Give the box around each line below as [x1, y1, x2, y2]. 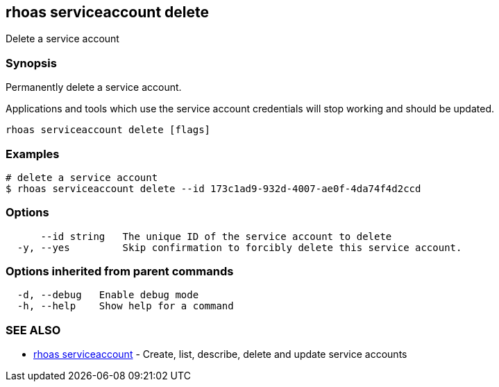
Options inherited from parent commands [6, 264, 234, 279]
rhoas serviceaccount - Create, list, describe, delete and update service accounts [33, 348, 407, 361]
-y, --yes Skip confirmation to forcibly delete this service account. [17, 241, 462, 253]
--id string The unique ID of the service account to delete [40, 230, 392, 242]
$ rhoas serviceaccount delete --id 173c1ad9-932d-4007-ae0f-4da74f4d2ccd [6, 182, 421, 194]
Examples [6, 146, 60, 161]
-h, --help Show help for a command [17, 300, 234, 312]
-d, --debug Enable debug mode [17, 289, 199, 301]
